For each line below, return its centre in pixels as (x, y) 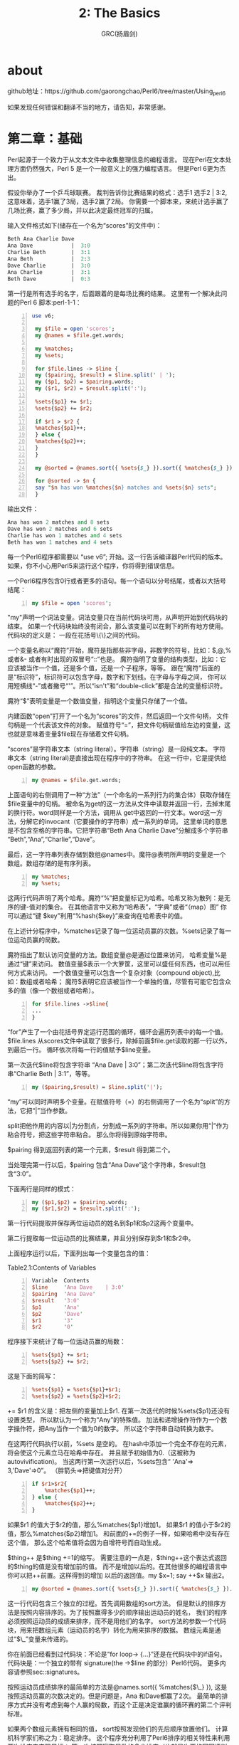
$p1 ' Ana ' (56, 1307)
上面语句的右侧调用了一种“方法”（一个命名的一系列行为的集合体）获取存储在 (119, 795)
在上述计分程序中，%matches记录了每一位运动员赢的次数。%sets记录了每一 (119, 931)
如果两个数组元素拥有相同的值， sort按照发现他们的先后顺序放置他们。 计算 (118, 1729)
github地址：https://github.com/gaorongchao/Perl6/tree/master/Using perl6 (117, 92)
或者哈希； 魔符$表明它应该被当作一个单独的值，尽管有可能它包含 (128, 982)
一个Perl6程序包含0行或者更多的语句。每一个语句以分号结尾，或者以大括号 (117, 581)
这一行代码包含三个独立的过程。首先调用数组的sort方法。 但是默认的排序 (114, 1603)
